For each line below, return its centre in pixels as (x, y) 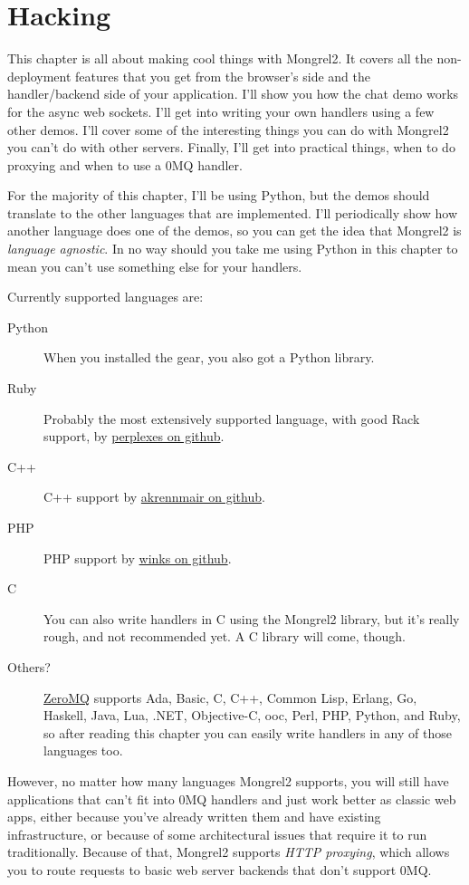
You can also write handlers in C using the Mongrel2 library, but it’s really (252, 618)
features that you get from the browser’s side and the (223, 76)
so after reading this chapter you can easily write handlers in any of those (248, 732)
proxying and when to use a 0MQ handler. (125, 164)
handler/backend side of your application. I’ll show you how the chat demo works (233, 94)
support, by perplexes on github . (134, 436)
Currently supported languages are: (105, 297)
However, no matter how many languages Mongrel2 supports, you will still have (228, 780)
